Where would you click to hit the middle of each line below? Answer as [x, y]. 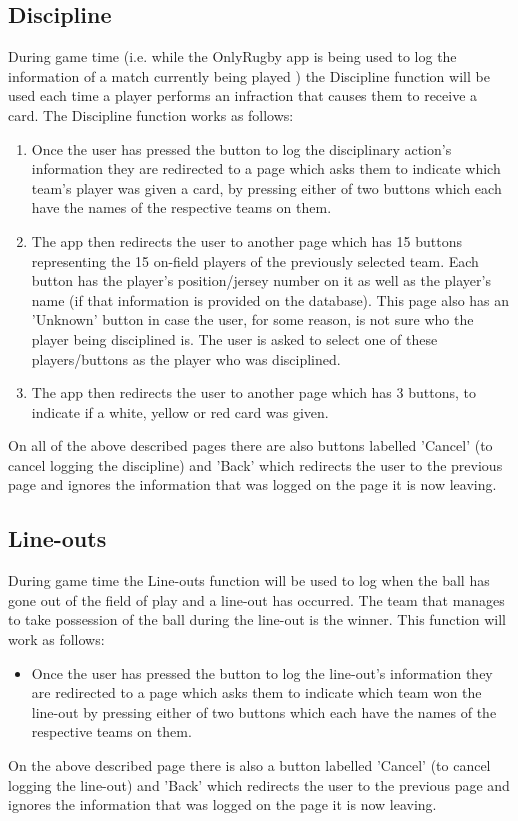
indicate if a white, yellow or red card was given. [180, 411]
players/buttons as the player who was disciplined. [186, 358]
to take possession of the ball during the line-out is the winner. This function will [257, 619]
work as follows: [56, 639]
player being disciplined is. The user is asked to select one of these [234, 338]
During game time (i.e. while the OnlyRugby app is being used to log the [232, 56]
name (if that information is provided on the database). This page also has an [270, 299]
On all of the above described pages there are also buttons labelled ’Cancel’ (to [250, 445]
